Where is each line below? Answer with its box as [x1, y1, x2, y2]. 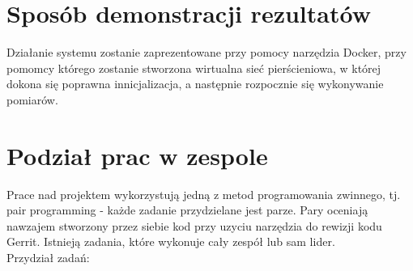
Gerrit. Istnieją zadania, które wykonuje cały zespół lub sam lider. [6, 233, 335, 250]
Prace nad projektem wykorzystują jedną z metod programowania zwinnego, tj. [6, 185, 401, 202]
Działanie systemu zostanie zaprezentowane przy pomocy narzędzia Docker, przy [6, 44, 407, 61]
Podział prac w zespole [6, 138, 268, 171]
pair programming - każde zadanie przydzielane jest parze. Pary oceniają [6, 201, 368, 218]
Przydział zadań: [6, 249, 90, 265]
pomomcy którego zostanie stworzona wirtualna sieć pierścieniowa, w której [6, 59, 381, 76]
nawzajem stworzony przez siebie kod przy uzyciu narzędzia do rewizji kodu [6, 217, 382, 234]
